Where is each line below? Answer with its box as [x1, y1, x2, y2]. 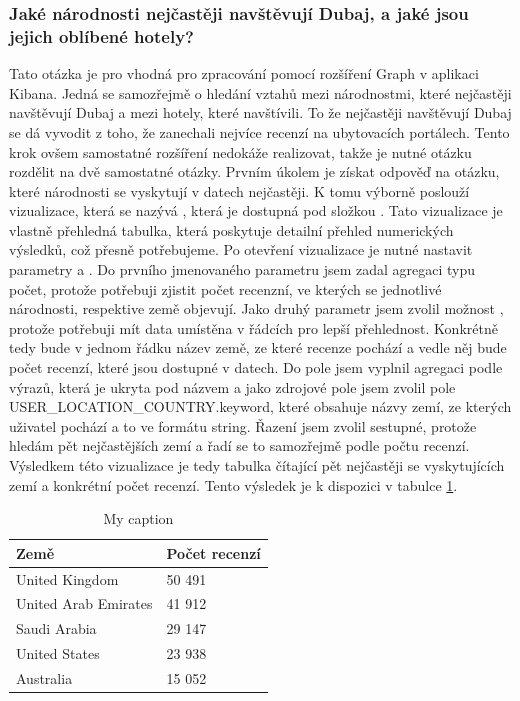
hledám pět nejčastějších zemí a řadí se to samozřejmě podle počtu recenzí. [9, 435, 470, 456]
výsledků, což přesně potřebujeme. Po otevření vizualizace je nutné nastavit [9, 239, 473, 260]
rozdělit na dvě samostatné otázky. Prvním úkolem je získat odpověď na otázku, [9, 161, 500, 182]
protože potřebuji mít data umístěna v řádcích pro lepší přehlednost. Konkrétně [9, 317, 498, 338]
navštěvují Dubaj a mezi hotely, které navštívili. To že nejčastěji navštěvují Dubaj [9, 102, 512, 123]
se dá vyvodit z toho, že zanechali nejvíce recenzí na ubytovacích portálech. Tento [9, 121, 510, 142]
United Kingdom [16, 568, 119, 589]
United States [16, 643, 100, 664]
